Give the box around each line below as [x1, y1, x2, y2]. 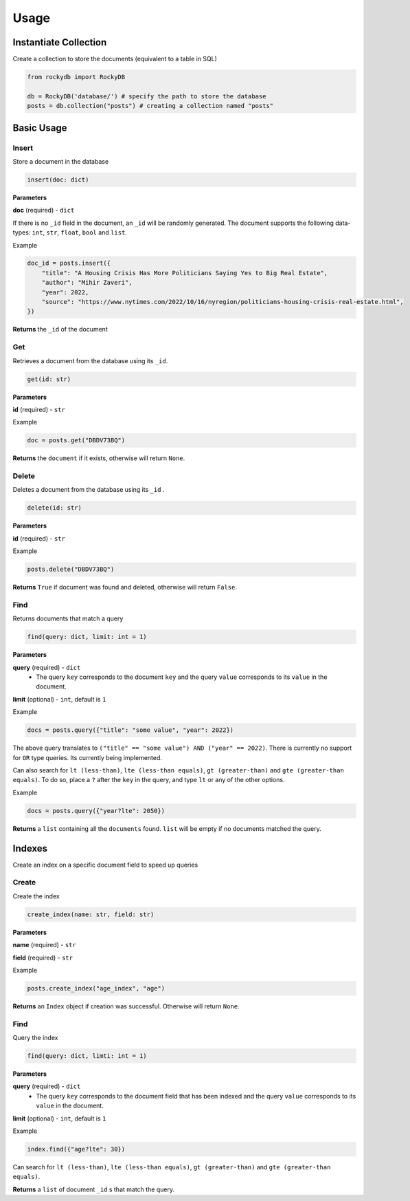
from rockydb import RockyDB [27, 73, 126, 81]
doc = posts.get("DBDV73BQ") [27, 437, 126, 444]
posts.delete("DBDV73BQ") [27, 565, 115, 574]
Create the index [12, 891, 60, 900]
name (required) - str [12, 941, 76, 949]
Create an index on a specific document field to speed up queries [12, 861, 198, 869]
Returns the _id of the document [12, 325, 108, 334]
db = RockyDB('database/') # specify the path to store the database [27, 92, 266, 100]
